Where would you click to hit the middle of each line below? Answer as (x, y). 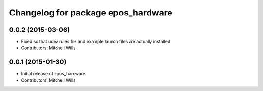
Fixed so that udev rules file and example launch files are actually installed (96, 42)
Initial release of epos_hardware (53, 74)
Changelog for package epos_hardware (91, 13)
